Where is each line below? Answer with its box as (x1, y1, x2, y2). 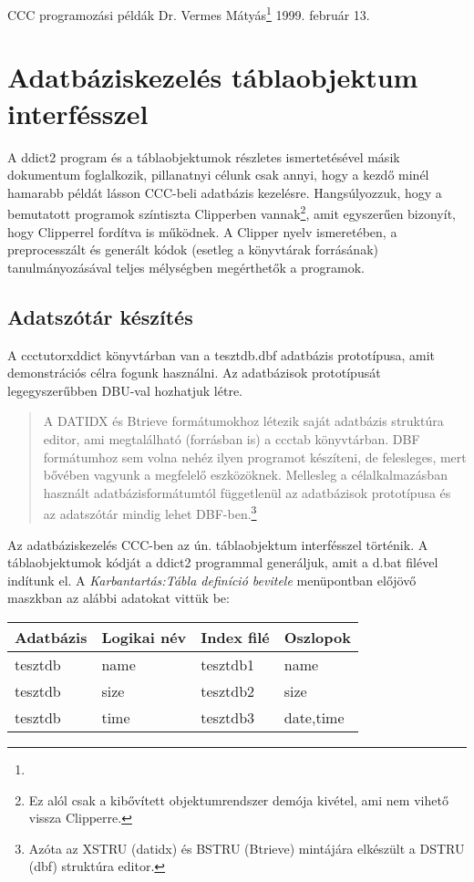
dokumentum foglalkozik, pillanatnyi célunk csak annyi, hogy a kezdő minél (7, 165, 429, 184)
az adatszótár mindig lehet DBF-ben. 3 (43, 502, 257, 523)
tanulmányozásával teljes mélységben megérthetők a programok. (7, 257, 365, 276)
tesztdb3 (201, 706, 255, 728)
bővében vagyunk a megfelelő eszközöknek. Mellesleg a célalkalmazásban (43, 465, 448, 484)
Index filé (201, 626, 270, 648)
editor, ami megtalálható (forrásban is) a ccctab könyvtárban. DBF (43, 429, 420, 448)
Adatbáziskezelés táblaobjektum (7, 58, 418, 96)
